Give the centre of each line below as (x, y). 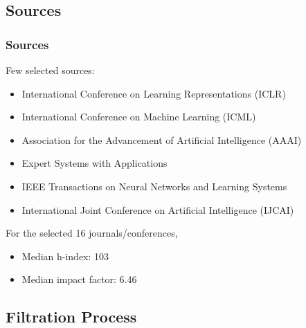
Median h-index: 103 (65, 256)
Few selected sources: (50, 70)
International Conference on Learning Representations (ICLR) (154, 93)
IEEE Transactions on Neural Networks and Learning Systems (154, 186)
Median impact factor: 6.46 (79, 279)
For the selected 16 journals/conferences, (92, 233)
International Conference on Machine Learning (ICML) (139, 117)
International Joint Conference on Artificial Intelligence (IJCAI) (158, 209)
